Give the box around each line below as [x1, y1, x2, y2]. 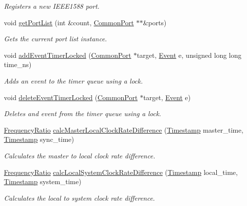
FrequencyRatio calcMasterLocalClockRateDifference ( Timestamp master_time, [4, 124, 244, 135]
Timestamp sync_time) [4, 134, 75, 144]
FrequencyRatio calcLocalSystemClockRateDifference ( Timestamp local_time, [4, 167, 238, 177]
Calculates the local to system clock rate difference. [4, 192, 155, 203]
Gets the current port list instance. [4, 34, 107, 44]
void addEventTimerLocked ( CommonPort [4, 50, 132, 60]
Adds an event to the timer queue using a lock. [4, 75, 143, 86]
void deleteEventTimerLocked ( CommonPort [4, 92, 138, 102]
